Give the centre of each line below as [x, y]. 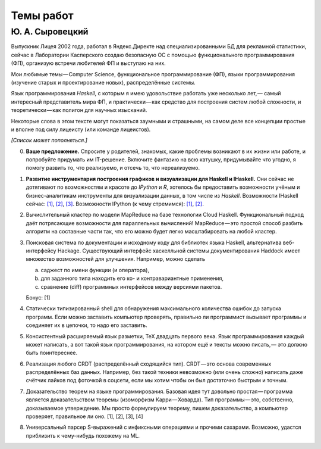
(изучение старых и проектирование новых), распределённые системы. [103, 82]
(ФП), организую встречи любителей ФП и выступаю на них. [88, 63]
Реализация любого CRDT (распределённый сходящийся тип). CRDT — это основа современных [149, 364]
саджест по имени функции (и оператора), [95, 270]
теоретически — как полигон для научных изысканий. [79, 110]
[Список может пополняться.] [49, 141]
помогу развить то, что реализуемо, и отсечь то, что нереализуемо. [113, 168]
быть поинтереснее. [52, 353]
